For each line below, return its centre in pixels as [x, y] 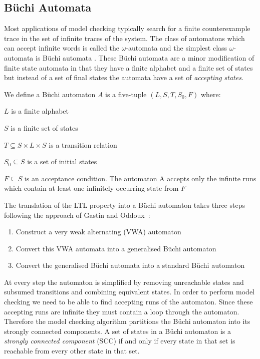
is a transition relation [83, 144]
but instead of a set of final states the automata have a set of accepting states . [124, 77]
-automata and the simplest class [177, 48]
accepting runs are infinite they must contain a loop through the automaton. [122, 311]
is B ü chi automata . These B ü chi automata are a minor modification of [145, 57]
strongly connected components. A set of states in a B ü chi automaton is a [117, 331]
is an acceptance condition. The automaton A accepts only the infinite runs [140, 178]
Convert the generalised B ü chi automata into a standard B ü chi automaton [130, 265]
